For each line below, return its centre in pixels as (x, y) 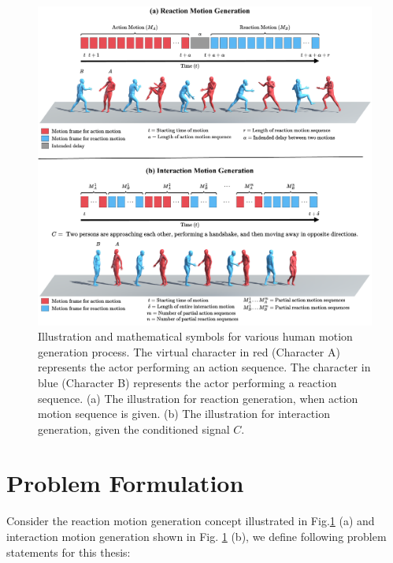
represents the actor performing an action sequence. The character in (204, 367)
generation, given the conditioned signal (134, 429)
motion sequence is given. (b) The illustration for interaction (184, 414)
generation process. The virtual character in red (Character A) (189, 351)
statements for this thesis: (69, 552)
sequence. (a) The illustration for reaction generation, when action (198, 398)
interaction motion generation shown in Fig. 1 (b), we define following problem (196, 536)
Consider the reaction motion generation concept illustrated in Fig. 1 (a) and (191, 521)
